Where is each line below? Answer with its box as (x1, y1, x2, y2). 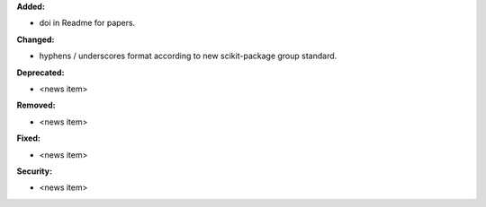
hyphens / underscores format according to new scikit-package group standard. (39, 50, 337, 62)
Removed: (16, 99, 56, 111)
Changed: (16, 34, 55, 45)
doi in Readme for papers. (39, 18, 136, 29)
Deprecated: (16, 67, 65, 78)
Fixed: (16, 133, 40, 143)
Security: (16, 166, 53, 177)
